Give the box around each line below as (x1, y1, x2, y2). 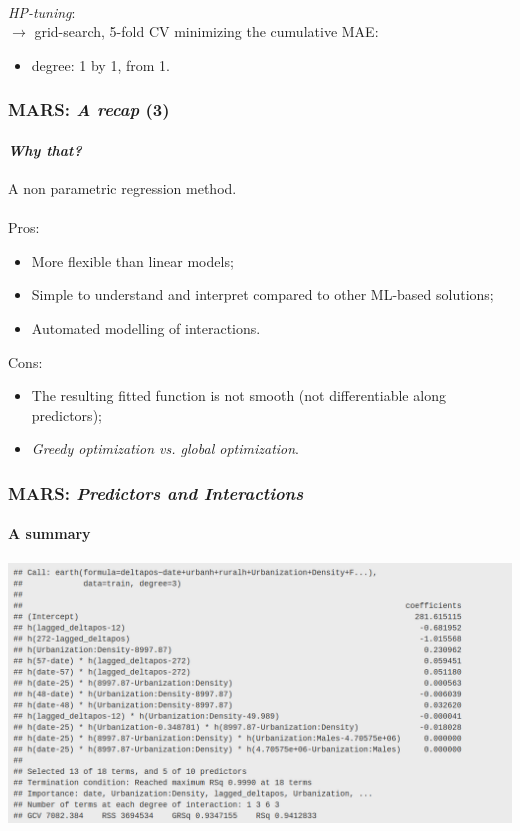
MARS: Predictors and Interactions (8, 480, 304, 505)
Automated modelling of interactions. (31, 317, 261, 338)
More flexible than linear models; (31, 250, 234, 271)
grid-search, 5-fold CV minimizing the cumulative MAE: (34, 21, 379, 42)
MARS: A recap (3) (8, 97, 170, 122)
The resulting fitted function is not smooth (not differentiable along (31, 385, 446, 406)
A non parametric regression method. (8, 178, 237, 199)
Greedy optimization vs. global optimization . (31, 438, 300, 459)
